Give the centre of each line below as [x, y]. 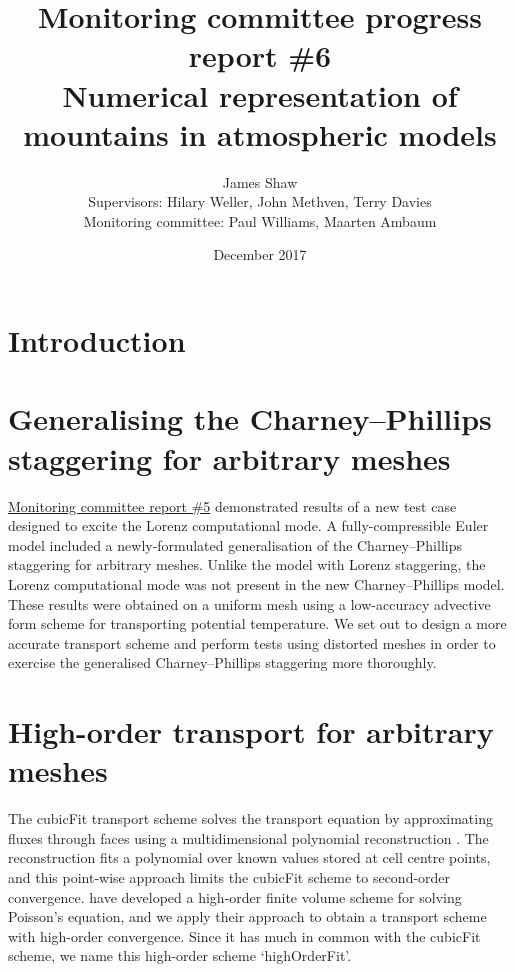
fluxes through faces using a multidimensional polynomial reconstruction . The [248, 837]
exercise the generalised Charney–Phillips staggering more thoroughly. [222, 662]
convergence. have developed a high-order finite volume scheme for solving [235, 896]
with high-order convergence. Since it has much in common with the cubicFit [244, 935]
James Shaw [260, 181]
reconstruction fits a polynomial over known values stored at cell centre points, [249, 857]
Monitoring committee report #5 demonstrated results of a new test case [232, 505]
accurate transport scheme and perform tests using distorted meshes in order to [252, 642]
